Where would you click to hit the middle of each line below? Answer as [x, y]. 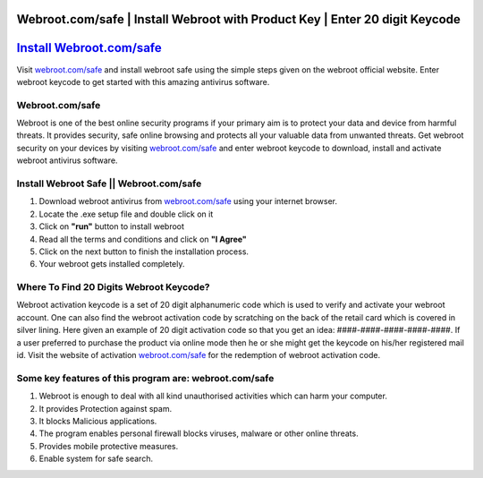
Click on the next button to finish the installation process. [144, 252]
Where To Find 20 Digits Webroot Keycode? [113, 287]
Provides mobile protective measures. [109, 446]
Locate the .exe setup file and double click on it [126, 214]
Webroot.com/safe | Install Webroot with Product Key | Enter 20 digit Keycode [238, 19]
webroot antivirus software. [67, 160]
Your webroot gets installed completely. [112, 264]
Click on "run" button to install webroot [112, 226]
